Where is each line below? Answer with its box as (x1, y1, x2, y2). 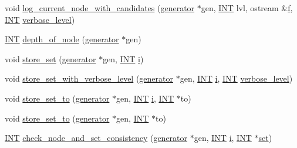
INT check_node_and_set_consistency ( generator (5, 132, 188, 144)
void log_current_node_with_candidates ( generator (5, 2, 195, 14)
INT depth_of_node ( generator (5, 33, 119, 45)
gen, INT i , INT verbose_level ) (180, 72, 293, 85)
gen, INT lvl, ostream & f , (201, 2, 293, 14)
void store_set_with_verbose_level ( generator (5, 72, 173, 85)
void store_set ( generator (5, 52, 96, 65)
